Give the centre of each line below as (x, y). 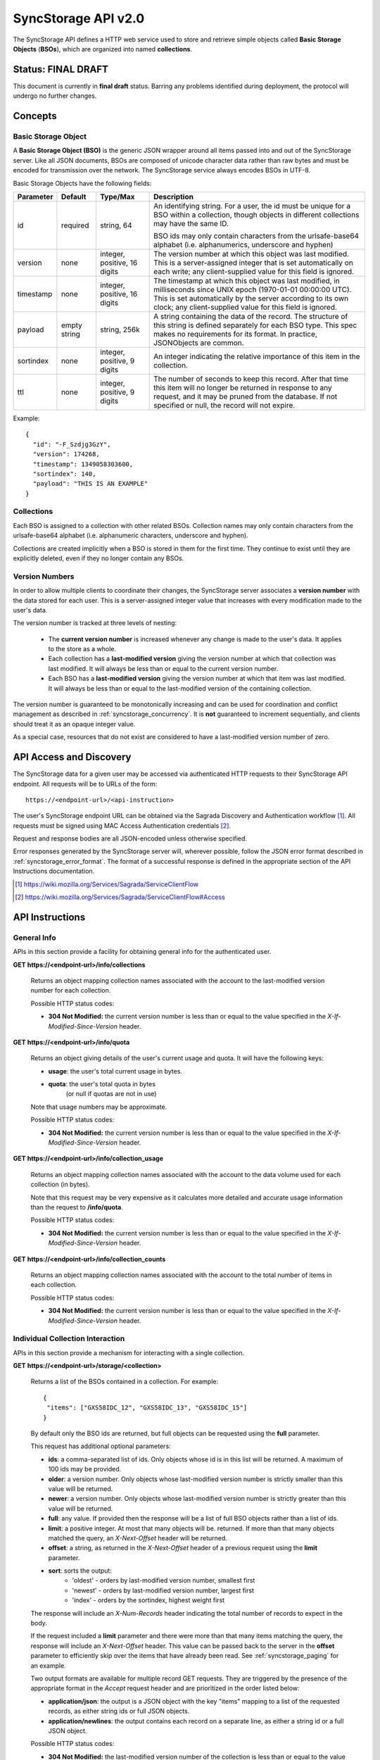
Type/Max (117, 196)
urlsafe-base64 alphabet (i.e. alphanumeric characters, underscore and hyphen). (131, 536)
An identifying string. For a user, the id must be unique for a (252, 206)
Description (173, 196)
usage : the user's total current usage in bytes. (115, 1071)
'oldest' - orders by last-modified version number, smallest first (164, 1580)
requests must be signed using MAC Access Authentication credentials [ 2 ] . (122, 825)
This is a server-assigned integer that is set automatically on (253, 263)
